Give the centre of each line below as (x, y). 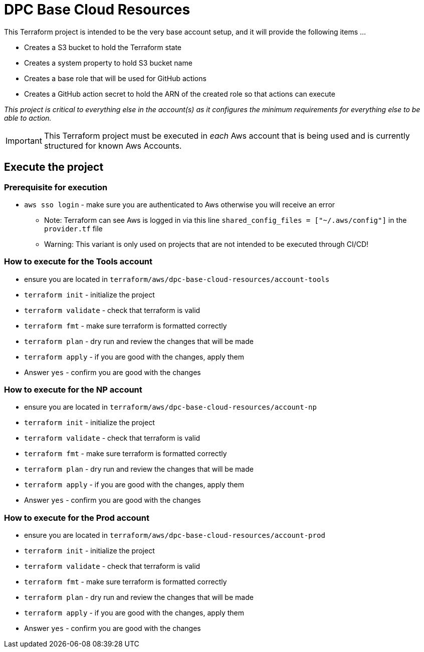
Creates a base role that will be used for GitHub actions (115, 78)
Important (24, 140)
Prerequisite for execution (56, 187)
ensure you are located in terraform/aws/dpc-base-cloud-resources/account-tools (177, 279)
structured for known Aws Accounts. (113, 145)
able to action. (28, 118)
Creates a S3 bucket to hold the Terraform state (103, 47)
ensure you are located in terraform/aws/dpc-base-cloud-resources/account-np (170, 407)
